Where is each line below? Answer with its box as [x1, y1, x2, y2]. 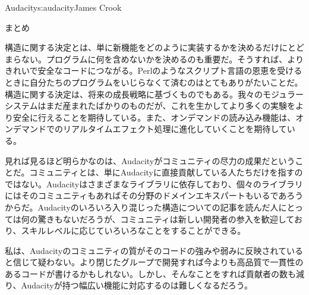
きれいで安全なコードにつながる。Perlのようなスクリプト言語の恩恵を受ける [5, 64, 302, 77]
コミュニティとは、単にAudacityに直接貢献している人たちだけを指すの [29, 166, 303, 178]
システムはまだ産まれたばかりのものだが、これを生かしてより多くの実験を [5, 99, 295, 112]
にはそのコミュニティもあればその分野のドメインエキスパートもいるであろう [5, 189, 304, 202]
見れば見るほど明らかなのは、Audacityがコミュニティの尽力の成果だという [5, 154, 295, 167]
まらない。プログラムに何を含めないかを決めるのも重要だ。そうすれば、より [5, 52, 304, 65]
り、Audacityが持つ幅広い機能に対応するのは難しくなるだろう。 [5, 279, 253, 291]
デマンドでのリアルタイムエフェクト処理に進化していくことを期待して [12, 123, 287, 135]
